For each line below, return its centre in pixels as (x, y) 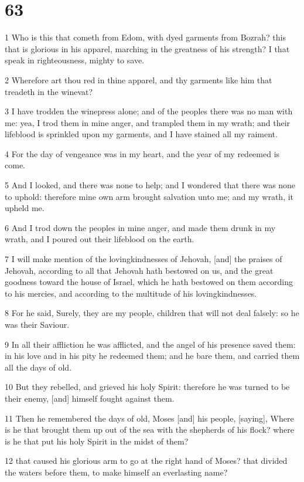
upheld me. (25, 208)
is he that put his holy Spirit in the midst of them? (97, 441)
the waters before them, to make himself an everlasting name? (116, 472)
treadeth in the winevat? (49, 91)
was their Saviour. (37, 324)
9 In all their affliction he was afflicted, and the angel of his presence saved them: (150, 344)
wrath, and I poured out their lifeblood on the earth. (100, 239)
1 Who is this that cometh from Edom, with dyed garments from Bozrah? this (145, 37)
